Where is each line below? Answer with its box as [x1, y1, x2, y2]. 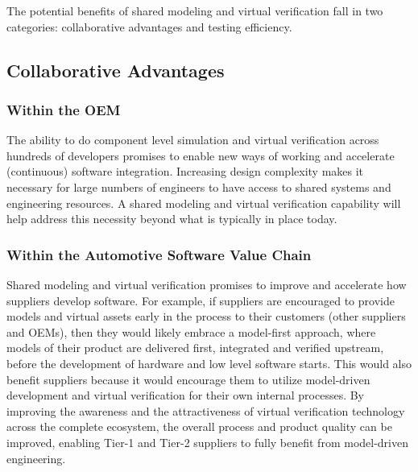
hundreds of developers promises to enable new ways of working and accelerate [6, 147, 395, 164]
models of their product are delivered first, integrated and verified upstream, [6, 339, 384, 356]
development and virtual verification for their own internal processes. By [6, 387, 365, 404]
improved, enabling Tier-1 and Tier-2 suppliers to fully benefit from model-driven [6, 433, 408, 450]
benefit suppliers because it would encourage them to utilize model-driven [6, 371, 370, 387]
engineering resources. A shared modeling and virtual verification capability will [6, 194, 401, 211]
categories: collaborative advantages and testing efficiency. [6, 18, 292, 35]
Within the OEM [6, 99, 121, 119]
